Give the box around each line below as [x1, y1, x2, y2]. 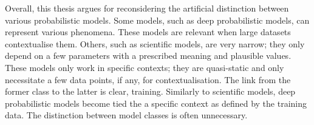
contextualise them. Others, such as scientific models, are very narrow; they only [5, 37, 305, 50]
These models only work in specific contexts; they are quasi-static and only [5, 61, 284, 73]
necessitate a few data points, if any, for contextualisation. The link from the [5, 73, 291, 86]
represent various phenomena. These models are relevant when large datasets [5, 25, 291, 38]
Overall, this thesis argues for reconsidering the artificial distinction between [5, 2, 289, 14]
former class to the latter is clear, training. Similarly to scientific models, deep [5, 85, 296, 98]
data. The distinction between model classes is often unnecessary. [5, 109, 248, 121]
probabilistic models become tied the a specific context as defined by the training [5, 96, 307, 109]
